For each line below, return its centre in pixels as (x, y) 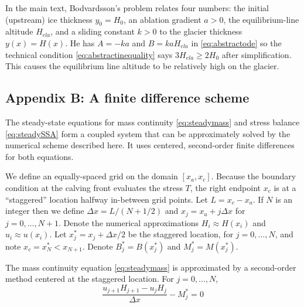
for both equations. (40, 156)
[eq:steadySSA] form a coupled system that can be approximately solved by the (148, 133)
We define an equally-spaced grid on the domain (92, 176)
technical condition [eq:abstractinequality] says (89, 54)
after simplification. (257, 54)
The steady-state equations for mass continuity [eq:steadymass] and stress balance (153, 122)
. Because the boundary (254, 176)
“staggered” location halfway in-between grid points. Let (107, 199)
